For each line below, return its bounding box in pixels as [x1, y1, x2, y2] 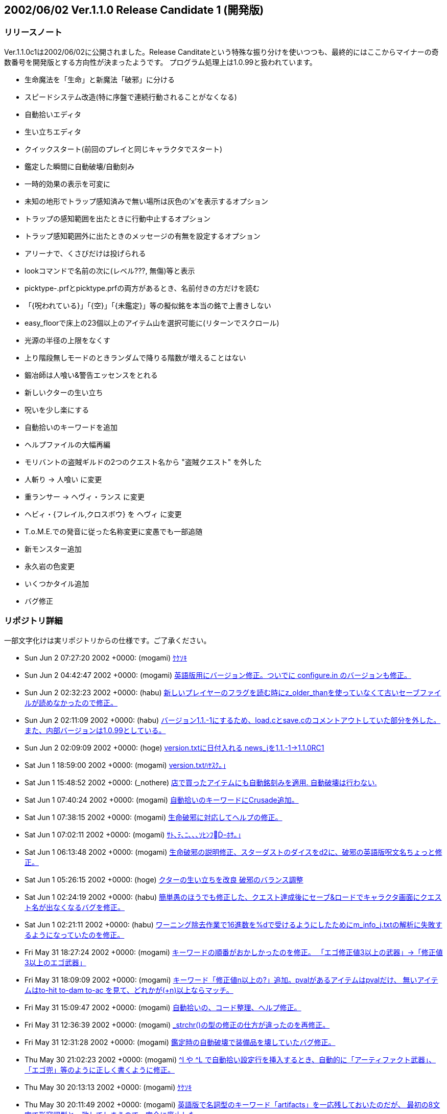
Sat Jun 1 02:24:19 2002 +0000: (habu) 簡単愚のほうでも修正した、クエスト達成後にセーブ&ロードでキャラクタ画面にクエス [25, 892, 442, 901]
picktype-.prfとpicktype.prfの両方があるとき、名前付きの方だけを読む [25, 283, 260, 292]
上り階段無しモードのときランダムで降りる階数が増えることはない [25, 353, 246, 362]
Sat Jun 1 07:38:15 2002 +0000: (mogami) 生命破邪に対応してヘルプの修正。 [25, 812, 283, 822]
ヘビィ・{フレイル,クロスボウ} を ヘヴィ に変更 [25, 509, 182, 518]
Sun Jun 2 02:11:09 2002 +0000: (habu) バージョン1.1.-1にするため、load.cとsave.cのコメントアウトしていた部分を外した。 [25, 715, 441, 724]
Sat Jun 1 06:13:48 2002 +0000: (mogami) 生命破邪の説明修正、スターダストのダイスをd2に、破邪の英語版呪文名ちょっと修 [25, 847, 442, 856]
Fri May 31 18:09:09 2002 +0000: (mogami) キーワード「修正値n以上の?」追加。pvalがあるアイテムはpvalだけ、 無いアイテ [25, 975, 438, 984]
